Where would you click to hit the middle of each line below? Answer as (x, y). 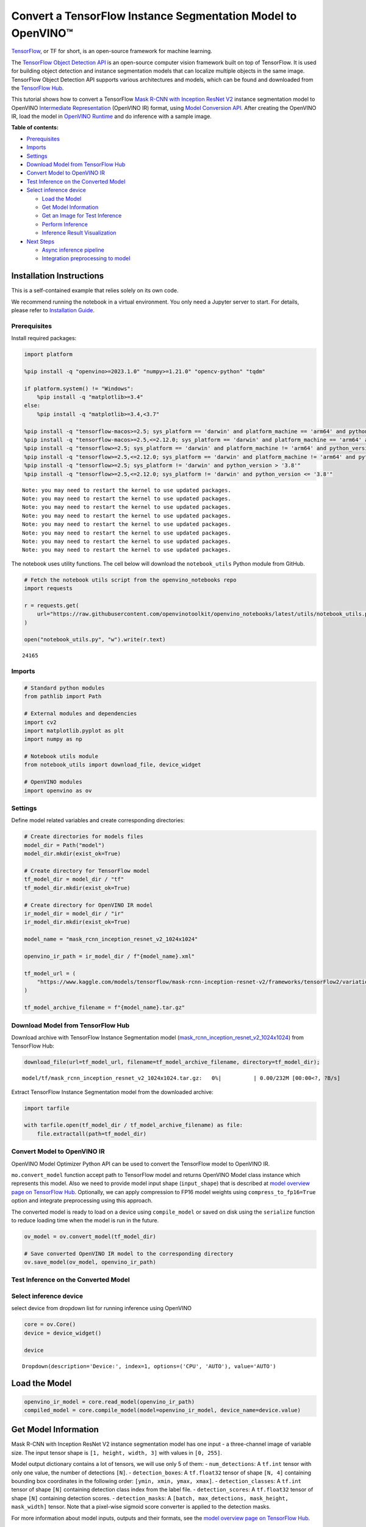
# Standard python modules (64, 688)
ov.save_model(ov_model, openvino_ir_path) (90, 1262)
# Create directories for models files (84, 836)
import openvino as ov (58, 790)
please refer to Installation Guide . (53, 310)
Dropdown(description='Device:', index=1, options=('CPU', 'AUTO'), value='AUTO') (149, 1366)
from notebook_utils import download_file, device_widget (113, 765)
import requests (48, 589)
